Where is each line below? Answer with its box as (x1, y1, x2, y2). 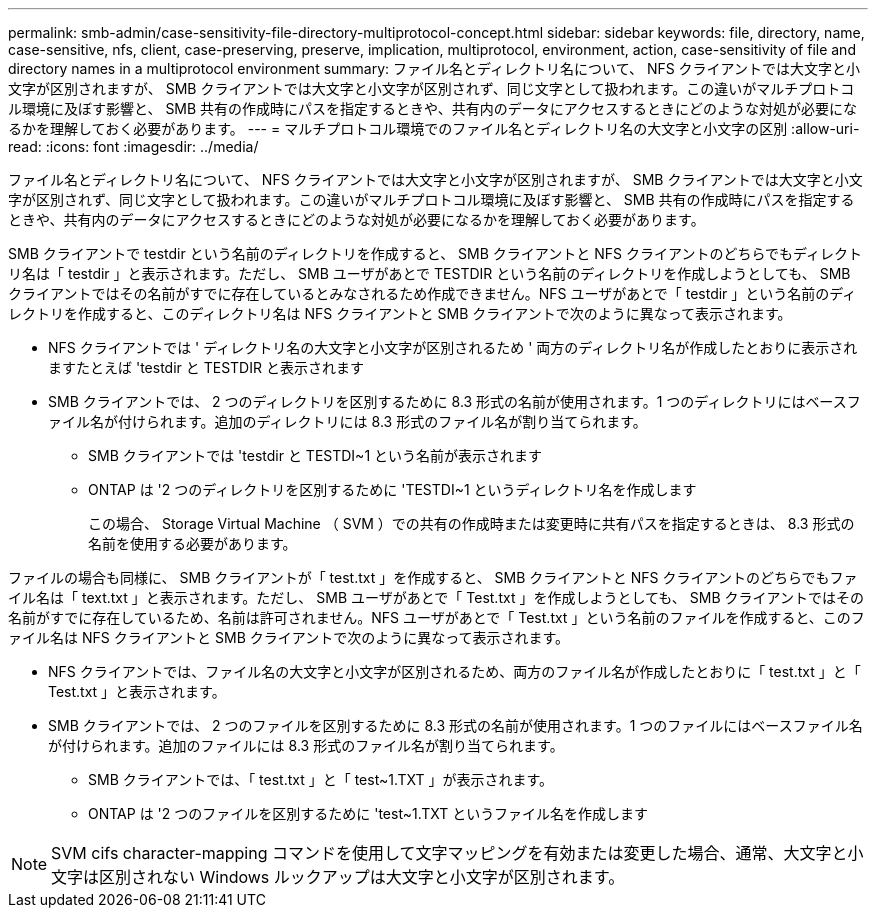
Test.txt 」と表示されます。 (48, 683, 226, 700)
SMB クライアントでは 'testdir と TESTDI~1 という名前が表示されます (88, 447, 543, 464)
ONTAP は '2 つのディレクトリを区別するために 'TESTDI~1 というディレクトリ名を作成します (88, 481, 697, 498)
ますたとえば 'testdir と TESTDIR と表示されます (48, 359, 364, 376)
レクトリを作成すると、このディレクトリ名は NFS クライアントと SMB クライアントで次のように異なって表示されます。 (8, 305, 792, 322)
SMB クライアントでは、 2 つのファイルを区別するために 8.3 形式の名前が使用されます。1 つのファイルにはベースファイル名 (48, 717, 863, 734)
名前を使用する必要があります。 (88, 535, 297, 552)
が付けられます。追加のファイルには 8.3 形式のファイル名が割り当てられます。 (48, 737, 564, 754)
